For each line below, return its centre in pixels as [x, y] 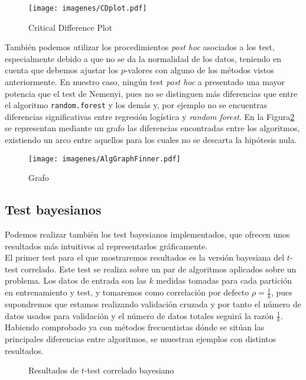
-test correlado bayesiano [129, 370]
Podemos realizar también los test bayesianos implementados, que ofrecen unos [147, 234]
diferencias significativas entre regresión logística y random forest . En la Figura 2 [150, 116]
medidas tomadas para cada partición [224, 280]
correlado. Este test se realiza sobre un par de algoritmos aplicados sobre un [159, 269]
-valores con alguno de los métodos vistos [199, 70]
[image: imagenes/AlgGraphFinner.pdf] [105, 159]
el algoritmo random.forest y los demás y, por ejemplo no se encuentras [136, 105]
